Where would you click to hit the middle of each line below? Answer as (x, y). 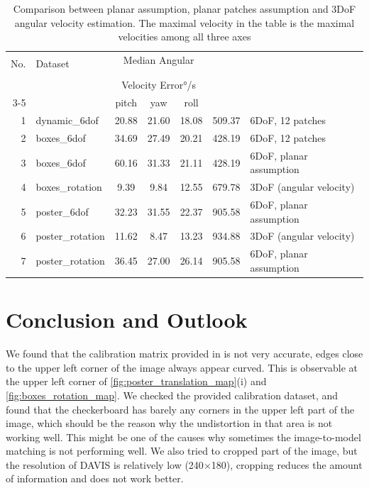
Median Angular (159, 60)
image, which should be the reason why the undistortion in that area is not (169, 423)
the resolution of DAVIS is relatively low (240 (105, 464)
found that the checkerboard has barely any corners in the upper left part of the (180, 409)
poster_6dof (62, 211)
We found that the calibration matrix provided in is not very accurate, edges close (184, 354)
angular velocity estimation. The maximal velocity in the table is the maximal (184, 22)
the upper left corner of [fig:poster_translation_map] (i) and (136, 381)
